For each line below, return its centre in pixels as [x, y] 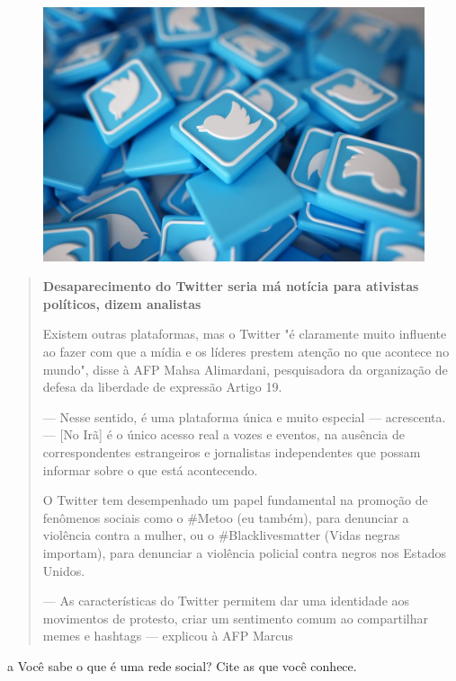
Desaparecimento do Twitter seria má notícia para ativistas [231, 286]
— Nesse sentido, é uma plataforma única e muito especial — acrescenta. [244, 416]
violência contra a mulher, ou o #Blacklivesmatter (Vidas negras [221, 535]
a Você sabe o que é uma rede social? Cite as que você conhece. [182, 665]
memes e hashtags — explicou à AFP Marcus [168, 636]
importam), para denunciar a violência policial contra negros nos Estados [245, 552]
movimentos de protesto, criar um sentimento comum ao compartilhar [235, 618]
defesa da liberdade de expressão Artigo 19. [162, 387]
